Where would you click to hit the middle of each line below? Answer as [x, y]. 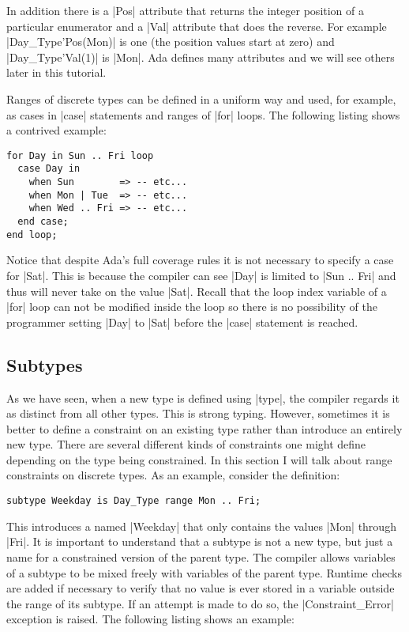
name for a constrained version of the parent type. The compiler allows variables [201, 556]
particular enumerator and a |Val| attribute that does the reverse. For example [197, 26]
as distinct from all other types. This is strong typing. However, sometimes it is [198, 413]
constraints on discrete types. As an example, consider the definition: [173, 475]
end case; [43, 222]
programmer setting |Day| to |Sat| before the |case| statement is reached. [182, 322]
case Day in [49, 169]
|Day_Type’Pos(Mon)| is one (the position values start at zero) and [171, 42]
